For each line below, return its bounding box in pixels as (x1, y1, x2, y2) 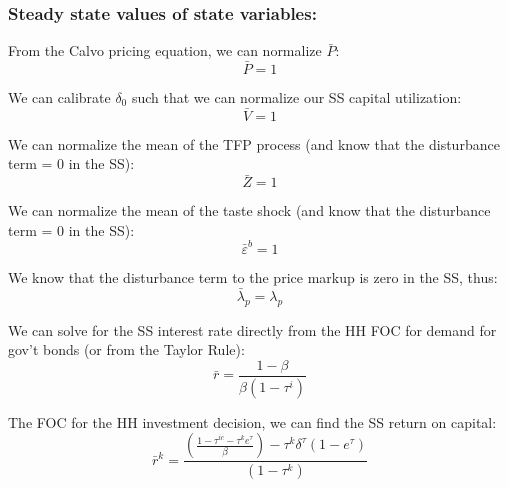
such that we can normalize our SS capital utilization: (131, 87, 462, 108)
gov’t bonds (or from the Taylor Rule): (8, 339, 245, 360)
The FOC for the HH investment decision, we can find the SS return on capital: (8, 411, 497, 432)
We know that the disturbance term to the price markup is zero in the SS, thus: (8, 267, 498, 288)
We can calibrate (8, 87, 111, 108)
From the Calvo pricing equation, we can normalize (8, 40, 322, 61)
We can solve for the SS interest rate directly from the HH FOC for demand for (8, 319, 497, 340)
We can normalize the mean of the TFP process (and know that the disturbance (8, 133, 500, 154)
